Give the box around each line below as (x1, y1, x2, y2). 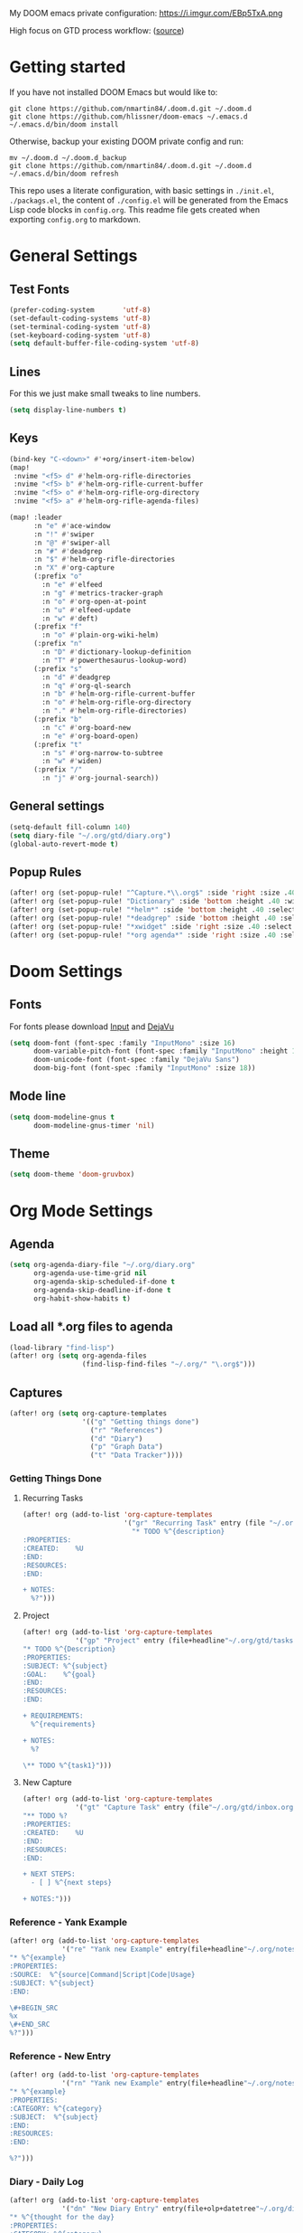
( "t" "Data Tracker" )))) (89, 1451, 183, 1460)
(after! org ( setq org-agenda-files (9, 1351, 147, 1360)
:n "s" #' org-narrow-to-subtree (41, 748, 164, 758)
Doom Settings (9, 960, 124, 981)
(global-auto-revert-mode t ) (9, 839, 119, 848)
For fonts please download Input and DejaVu (9, 1021, 174, 1032)
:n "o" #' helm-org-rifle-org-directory (41, 698, 192, 707)
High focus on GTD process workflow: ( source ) (9, 25, 185, 35)
